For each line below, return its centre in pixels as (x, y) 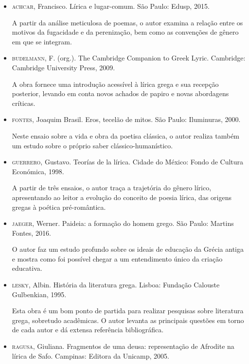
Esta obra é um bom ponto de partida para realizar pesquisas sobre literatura (128, 311)
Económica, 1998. (38, 171)
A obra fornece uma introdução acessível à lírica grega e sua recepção (115, 84)
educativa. (27, 268)
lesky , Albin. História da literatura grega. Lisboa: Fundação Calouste (116, 285)
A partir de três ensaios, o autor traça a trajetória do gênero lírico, (112, 188)
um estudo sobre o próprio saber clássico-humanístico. (92, 145)
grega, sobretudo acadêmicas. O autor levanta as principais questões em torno (128, 320)
